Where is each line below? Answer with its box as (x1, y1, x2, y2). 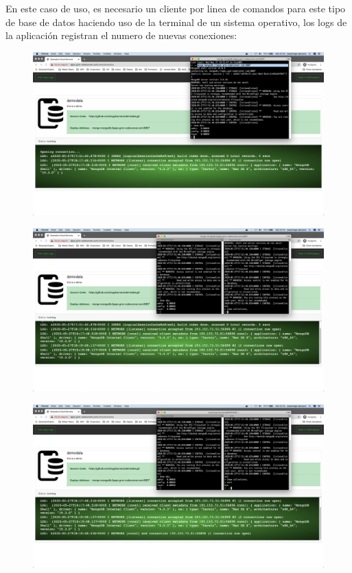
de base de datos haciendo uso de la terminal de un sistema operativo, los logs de (5, 14, 347, 29)
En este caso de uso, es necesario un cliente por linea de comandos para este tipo (5, 1, 346, 15)
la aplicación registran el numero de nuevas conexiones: (5, 28, 237, 42)
